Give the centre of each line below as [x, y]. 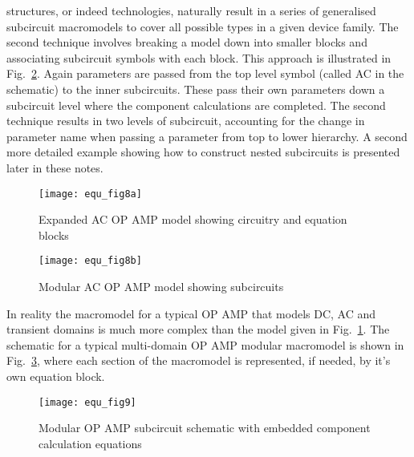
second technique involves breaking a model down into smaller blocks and [187, 42]
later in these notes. [55, 167]
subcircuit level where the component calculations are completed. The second [196, 105]
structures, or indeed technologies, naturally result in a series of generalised [191, 10]
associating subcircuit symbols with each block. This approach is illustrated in [199, 57]
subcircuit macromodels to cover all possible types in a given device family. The [203, 26]
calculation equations [90, 443]
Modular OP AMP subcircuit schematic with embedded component [205, 428]
